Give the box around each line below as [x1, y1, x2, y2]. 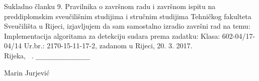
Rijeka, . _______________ [4, 50, 90, 60]
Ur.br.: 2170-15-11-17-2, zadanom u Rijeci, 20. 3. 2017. [24, 40, 193, 51]
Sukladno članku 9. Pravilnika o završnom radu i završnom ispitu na [4, 1, 216, 11]
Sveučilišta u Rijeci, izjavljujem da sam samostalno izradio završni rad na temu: [4, 21, 250, 31]
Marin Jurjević [4, 67, 50, 77]
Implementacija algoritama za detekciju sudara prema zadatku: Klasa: [4, 30, 220, 41]
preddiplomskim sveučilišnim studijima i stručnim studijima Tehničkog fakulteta [4, 11, 251, 21]
